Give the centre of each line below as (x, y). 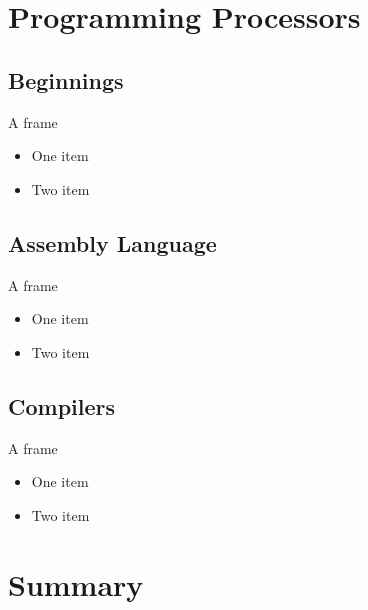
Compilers (62, 405)
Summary (76, 583)
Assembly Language (112, 242)
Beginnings (66, 79)
